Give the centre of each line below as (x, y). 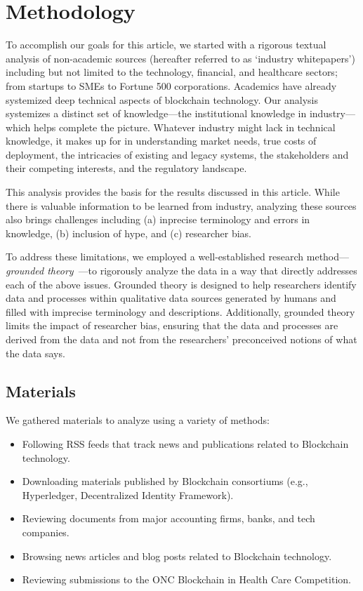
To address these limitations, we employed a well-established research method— (178, 257)
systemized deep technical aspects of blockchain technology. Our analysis (162, 99)
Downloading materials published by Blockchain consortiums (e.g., (165, 481)
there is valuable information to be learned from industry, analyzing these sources (181, 205)
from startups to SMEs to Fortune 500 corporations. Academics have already (171, 85)
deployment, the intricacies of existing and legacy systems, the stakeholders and (177, 154)
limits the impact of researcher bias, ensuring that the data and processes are (172, 325)
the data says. (35, 353)
